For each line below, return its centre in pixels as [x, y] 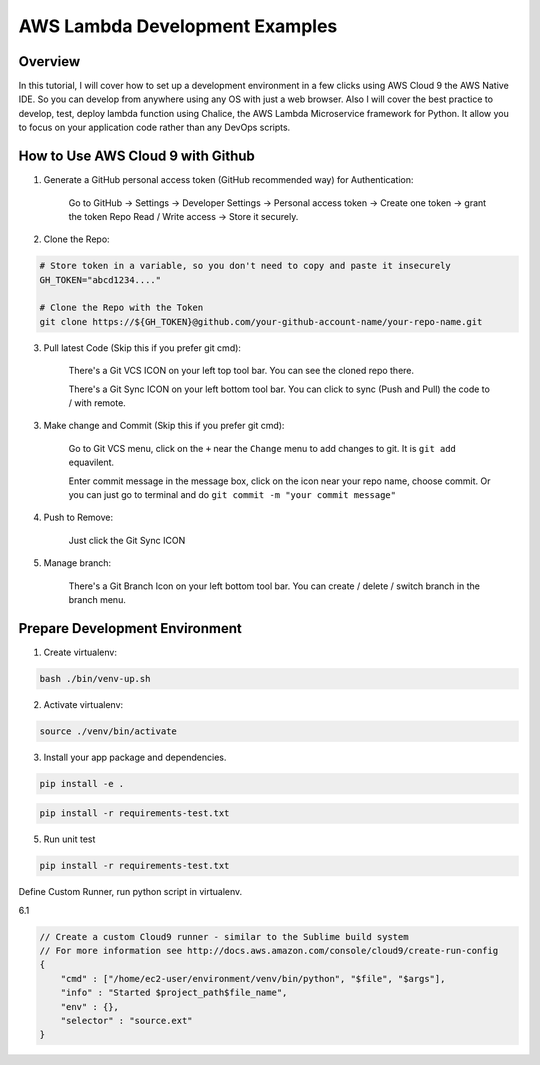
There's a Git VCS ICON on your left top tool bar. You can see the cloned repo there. [241, 371]
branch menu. [97, 599]
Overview [49, 61]
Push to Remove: [78, 517]
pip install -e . [82, 783]
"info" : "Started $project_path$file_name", [174, 993]
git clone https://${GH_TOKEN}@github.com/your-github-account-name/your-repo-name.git [261, 321]
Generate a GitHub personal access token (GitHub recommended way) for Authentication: [228, 180]
